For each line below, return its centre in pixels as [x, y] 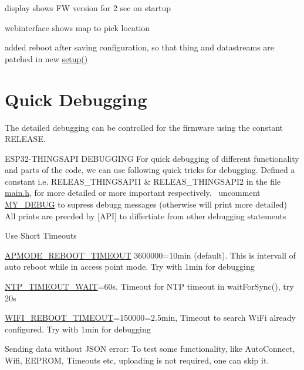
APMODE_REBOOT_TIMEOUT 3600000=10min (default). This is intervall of [150, 255]
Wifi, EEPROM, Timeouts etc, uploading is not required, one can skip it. [137, 360]
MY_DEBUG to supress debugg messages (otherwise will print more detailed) [146, 204]
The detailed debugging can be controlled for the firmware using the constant [144, 127]
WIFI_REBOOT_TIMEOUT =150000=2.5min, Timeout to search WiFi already [151, 318]
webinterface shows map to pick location [77, 27]
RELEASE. [25, 139]
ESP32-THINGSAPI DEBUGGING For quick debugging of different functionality [152, 158]
